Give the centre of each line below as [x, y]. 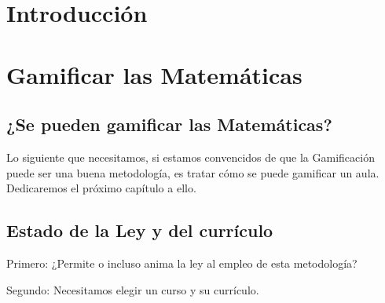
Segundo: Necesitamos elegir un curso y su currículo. [133, 289]
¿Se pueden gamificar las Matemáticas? [169, 124]
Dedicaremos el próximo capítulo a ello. [101, 188]
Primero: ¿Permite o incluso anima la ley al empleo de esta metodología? [182, 263]
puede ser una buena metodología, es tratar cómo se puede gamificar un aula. [193, 172]
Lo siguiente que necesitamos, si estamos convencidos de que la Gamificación [191, 157]
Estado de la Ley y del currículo [140, 230]
